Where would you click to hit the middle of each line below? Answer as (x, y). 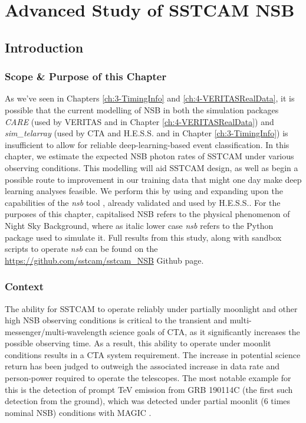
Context (24, 286)
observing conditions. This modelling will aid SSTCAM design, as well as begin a (152, 167)
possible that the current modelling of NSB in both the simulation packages (142, 109)
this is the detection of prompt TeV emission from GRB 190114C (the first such (149, 389)
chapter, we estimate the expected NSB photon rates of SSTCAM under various (149, 156)
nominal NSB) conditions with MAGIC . (78, 412)
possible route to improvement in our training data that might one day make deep (153, 179)
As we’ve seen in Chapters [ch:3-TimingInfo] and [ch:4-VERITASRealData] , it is (150, 98)
